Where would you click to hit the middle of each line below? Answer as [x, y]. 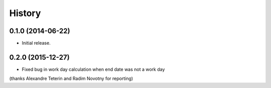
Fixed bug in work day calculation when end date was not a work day [93, 69]
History [25, 13]
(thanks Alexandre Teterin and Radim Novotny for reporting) [71, 78]
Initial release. [36, 43]
